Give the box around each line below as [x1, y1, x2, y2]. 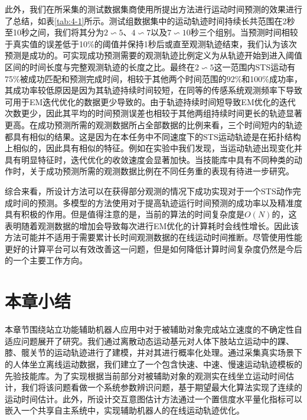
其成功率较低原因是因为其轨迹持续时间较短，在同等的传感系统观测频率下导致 [5, 84, 302, 96]
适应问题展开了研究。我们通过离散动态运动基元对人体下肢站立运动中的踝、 [5, 334, 294, 347]
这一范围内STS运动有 [214, 60, 296, 73]
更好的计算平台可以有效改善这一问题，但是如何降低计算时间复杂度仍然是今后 [5, 242, 302, 255]
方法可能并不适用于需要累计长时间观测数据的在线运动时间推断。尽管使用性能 [5, 231, 302, 243]
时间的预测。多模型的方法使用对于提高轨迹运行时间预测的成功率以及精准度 [12, 196, 302, 209]
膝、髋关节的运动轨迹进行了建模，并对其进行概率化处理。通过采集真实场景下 [5, 346, 302, 359]
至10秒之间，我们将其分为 [5, 26, 104, 38]
